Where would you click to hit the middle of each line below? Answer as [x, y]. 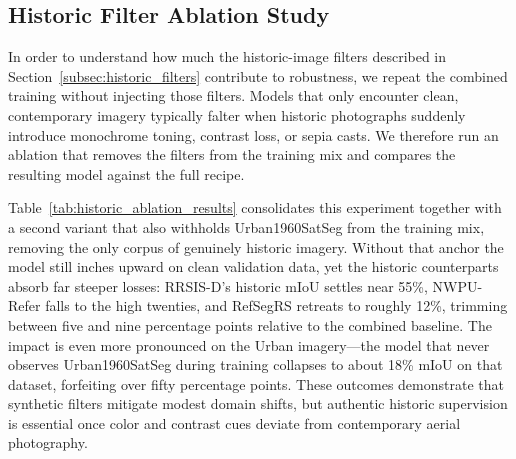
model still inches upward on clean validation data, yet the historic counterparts [253, 266]
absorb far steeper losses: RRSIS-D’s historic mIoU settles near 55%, [218, 285]
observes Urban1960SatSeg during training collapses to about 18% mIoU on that [255, 364]
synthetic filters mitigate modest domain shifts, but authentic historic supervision [258, 403]
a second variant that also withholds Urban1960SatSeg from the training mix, [246, 226]
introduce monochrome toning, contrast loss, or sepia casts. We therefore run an [253, 134]
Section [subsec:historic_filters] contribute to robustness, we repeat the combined [258, 75]
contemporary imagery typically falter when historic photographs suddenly [237, 114]
